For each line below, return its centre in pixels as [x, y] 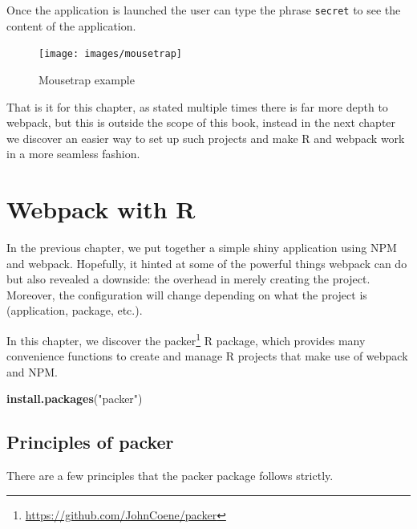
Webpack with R [101, 209]
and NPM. [32, 371]
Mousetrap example [87, 79]
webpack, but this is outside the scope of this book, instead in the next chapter [201, 122]
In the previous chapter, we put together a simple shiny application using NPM [202, 247]
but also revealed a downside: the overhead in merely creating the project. [188, 279]
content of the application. [71, 25]
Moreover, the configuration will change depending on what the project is [187, 294]
